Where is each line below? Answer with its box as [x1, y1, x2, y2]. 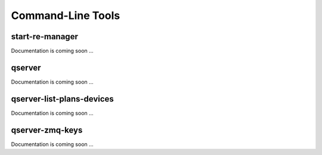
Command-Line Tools [11, 9, 120, 22]
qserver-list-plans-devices [11, 94, 114, 104]
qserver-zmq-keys [11, 125, 83, 135]
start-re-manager [11, 31, 79, 42]
